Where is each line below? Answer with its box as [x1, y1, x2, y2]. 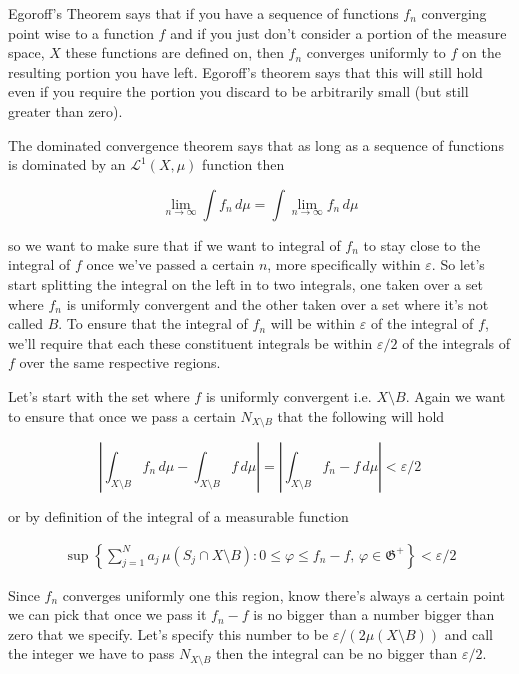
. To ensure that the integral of [58, 313, 248, 334]
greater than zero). [8, 100, 123, 121]
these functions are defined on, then [65, 42, 284, 63]
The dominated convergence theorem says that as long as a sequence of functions [8, 134, 504, 155]
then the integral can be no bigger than [216, 643, 458, 664]
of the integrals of [402, 332, 511, 353]
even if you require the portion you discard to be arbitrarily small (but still [8, 81, 469, 102]
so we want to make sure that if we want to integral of [8, 234, 341, 255]
